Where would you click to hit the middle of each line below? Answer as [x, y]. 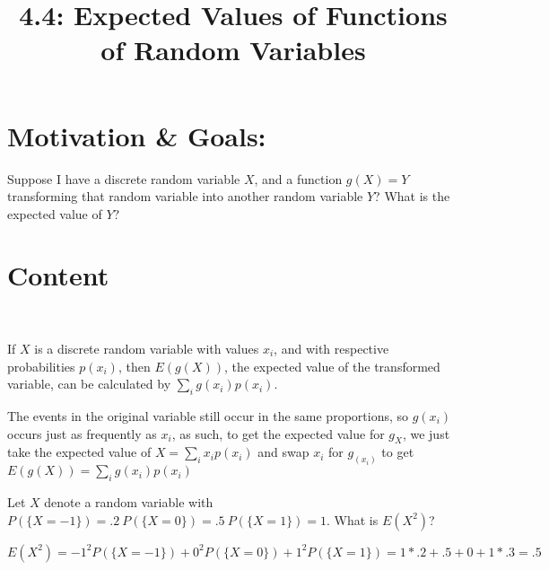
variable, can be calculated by [89, 384]
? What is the [412, 196]
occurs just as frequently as [82, 433]
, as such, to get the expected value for [278, 433]
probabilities [41, 366]
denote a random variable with [129, 502]
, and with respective [331, 348]
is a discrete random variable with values [147, 348]
